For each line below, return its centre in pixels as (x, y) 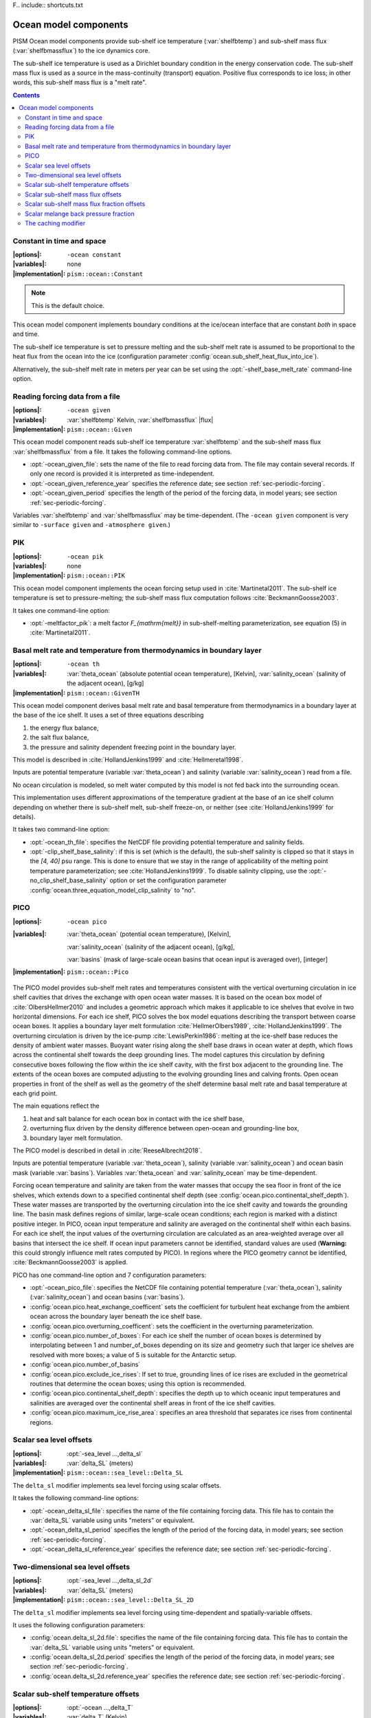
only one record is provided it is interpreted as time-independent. (122, 473)
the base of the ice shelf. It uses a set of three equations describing (108, 715)
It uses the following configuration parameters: (79, 1625)
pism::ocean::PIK (96, 576)
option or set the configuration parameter (168, 880)
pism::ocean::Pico (98, 972)
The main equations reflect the (56, 1106)
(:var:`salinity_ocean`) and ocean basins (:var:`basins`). (108, 1297)
